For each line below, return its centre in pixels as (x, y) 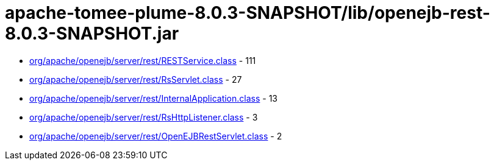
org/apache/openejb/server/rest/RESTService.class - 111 (143, 60)
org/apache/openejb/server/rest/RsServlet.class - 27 (136, 79)
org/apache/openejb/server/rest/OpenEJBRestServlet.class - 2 (156, 136)
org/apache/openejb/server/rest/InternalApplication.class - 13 (153, 98)
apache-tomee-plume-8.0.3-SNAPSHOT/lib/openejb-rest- (248, 13)
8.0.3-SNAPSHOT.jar (92, 33)
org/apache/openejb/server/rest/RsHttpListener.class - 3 (144, 117)
